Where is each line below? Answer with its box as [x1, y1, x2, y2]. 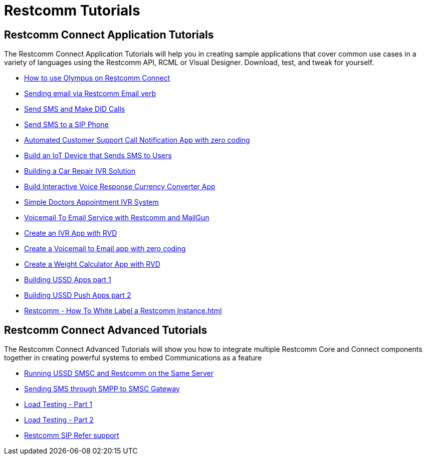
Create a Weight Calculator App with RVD [24, 260, 160, 269]
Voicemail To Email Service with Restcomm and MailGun [24, 213, 209, 222]
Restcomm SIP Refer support [24, 431, 119, 440]
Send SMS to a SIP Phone [24, 120, 109, 129]
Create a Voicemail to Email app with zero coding [24, 244, 186, 253]
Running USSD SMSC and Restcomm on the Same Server [24, 369, 214, 378]
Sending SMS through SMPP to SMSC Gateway [24, 384, 180, 393]
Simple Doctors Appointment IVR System [24, 198, 159, 207]
